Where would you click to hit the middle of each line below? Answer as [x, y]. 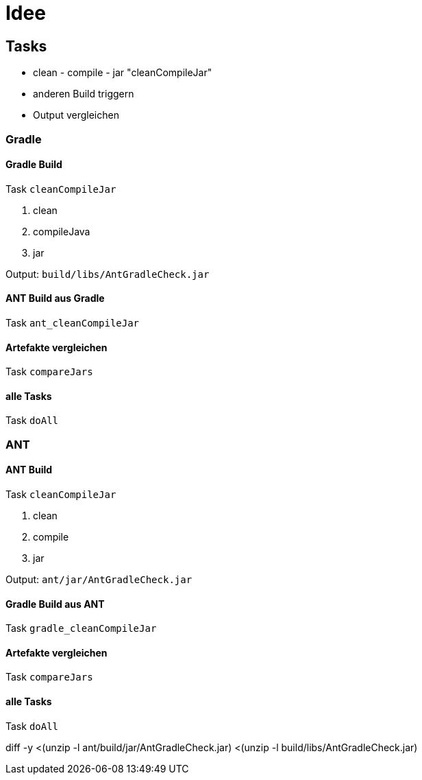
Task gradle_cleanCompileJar [81, 628]
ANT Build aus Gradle [55, 298]
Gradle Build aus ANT [55, 604]
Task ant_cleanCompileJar [73, 322]
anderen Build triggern [84, 94]
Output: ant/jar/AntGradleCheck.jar [99, 580]
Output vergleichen [76, 115]
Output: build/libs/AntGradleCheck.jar [108, 274]
